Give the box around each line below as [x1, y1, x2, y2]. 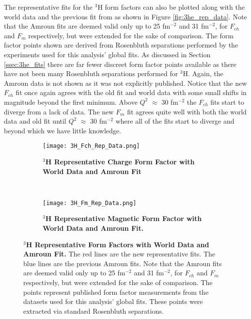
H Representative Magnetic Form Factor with [45, 213, 202, 223]
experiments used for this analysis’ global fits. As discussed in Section [4, 49, 211, 59]
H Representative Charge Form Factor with [45, 156, 195, 166]
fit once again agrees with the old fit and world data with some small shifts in [16, 87, 247, 97]
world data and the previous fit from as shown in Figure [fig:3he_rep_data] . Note [4, 11, 247, 21]
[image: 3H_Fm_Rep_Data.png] [43, 199, 137, 207]
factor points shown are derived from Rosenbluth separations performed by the [4, 40, 238, 50]
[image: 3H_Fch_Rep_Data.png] [43, 143, 140, 150]
